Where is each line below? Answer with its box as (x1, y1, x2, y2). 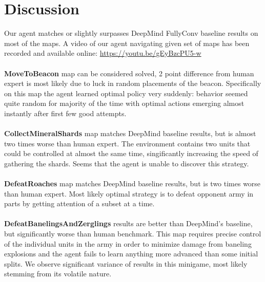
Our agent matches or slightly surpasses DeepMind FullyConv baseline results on (4, 28, 258, 38)
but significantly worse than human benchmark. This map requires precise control (4, 228, 261, 238)
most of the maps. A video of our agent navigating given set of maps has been (4, 37, 250, 48)
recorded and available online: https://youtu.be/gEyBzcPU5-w (4, 48, 201, 58)
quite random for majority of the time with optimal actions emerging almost (4, 98, 244, 109)
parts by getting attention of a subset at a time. (4, 198, 155, 209)
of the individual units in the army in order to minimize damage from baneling (4, 238, 252, 249)
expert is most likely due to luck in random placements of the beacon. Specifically (4, 78, 261, 89)
